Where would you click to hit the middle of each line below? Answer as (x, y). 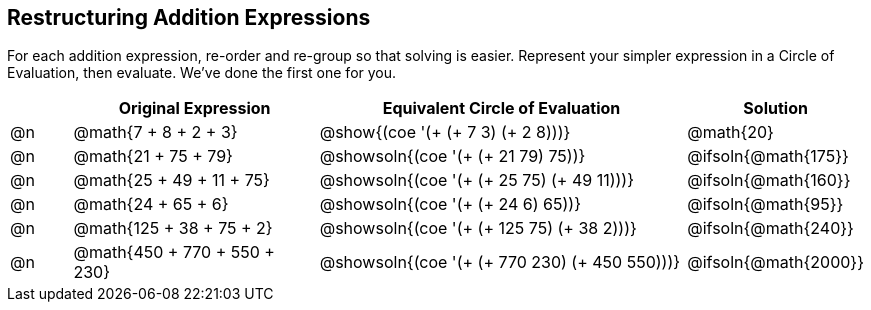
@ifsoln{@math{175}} (768, 156)
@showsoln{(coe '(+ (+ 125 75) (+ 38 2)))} (478, 228)
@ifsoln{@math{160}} (769, 180)
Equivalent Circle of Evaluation (501, 108)
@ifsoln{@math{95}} (765, 204)
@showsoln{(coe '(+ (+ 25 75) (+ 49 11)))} (477, 180)
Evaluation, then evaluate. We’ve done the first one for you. (202, 73)
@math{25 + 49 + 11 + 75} (171, 180)
